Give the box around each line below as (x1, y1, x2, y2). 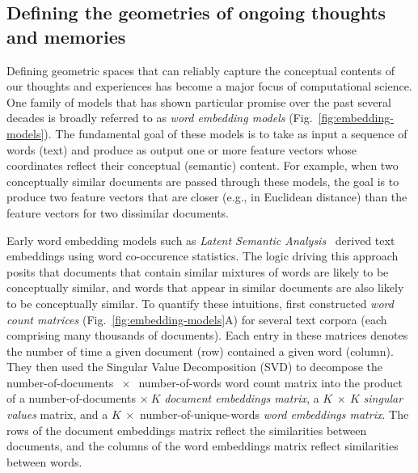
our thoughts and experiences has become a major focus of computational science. (6, 78, 412, 95)
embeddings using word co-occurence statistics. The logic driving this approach (6, 247, 399, 264)
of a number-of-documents (6, 390, 136, 407)
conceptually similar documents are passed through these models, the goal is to (6, 172, 399, 189)
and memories (6, 23, 126, 49)
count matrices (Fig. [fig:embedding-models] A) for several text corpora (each (6, 310, 387, 327)
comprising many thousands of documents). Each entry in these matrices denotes (6, 327, 408, 344)
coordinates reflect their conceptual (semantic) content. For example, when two (6, 157, 399, 174)
